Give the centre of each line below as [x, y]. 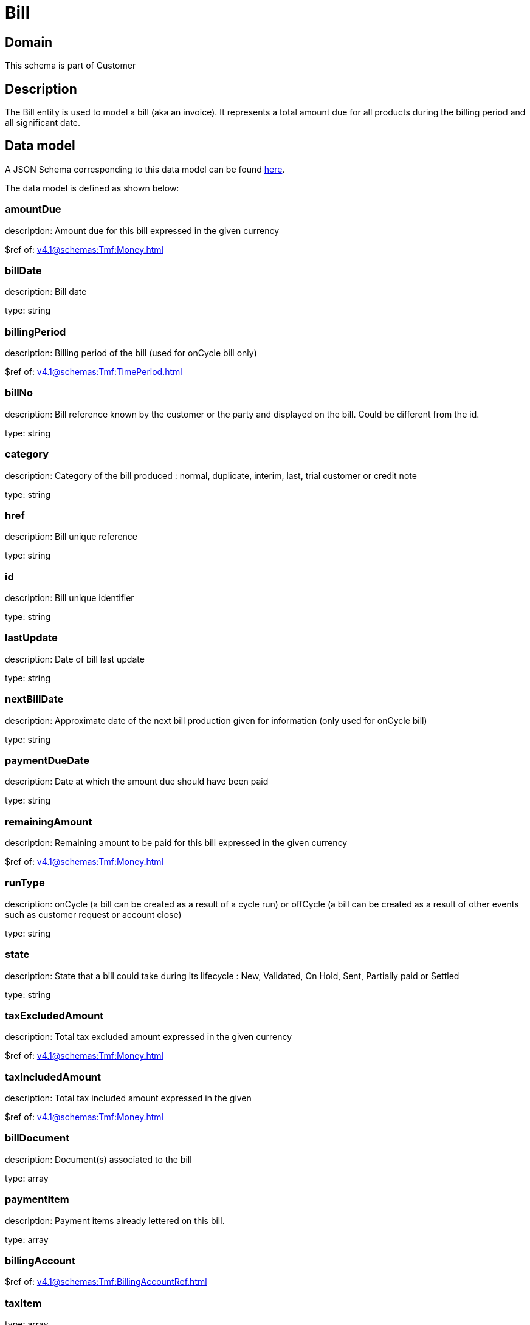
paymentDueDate [47, 760]
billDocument [37, 1138]
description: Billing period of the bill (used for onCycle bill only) [131, 353]
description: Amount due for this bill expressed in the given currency [142, 230]
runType [25, 883]
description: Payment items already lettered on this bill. [115, 1220]
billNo [19, 393]
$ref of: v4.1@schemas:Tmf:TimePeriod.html [94, 372]
